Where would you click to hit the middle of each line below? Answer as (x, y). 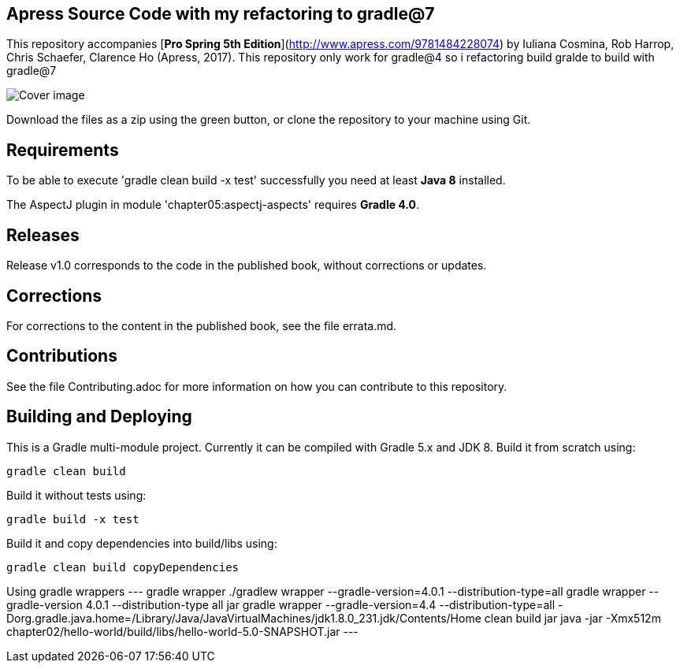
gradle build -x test (73, 519)
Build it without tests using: (76, 495)
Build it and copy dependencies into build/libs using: (142, 543)
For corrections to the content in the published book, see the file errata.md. (202, 325)
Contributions (62, 356)
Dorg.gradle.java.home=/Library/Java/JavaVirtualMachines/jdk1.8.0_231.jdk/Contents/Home (244, 618)
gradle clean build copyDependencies (123, 567)
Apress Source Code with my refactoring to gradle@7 (221, 14)
